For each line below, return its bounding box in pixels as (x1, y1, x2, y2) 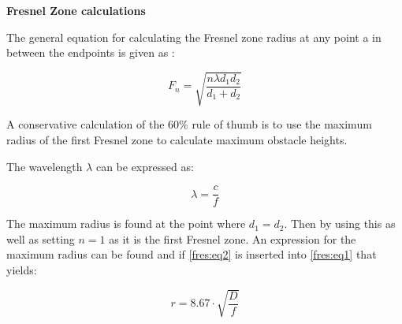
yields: (6, 261, 37, 277)
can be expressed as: (95, 158, 194, 174)
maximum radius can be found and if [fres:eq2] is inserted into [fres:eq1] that (6, 246, 377, 263)
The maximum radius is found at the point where (6, 215, 246, 232)
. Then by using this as (284, 215, 396, 232)
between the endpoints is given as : (6, 44, 175, 61)
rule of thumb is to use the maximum (192, 116, 372, 132)
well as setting (6, 230, 75, 247)
